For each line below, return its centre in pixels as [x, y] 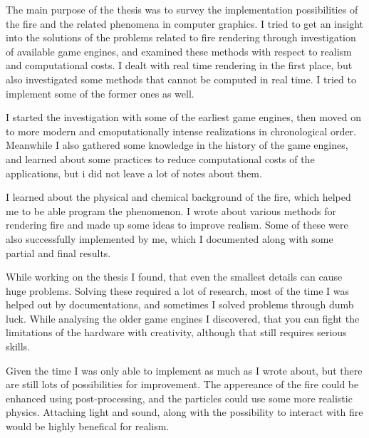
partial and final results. [58, 252]
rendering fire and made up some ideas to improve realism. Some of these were [177, 225]
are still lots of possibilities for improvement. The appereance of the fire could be [182, 384]
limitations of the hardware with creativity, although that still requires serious [176, 332]
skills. [18, 346]
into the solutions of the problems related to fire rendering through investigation [181, 37]
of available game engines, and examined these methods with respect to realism [179, 51]
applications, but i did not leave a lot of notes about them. [134, 173]
